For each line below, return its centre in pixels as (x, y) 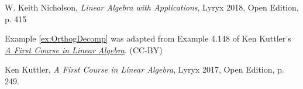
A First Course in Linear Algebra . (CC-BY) (84, 49)
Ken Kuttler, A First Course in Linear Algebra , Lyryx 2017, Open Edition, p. (144, 69)
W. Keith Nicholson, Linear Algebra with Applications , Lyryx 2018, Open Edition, (152, 7)
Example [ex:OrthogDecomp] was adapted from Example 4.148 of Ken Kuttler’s (148, 38)
